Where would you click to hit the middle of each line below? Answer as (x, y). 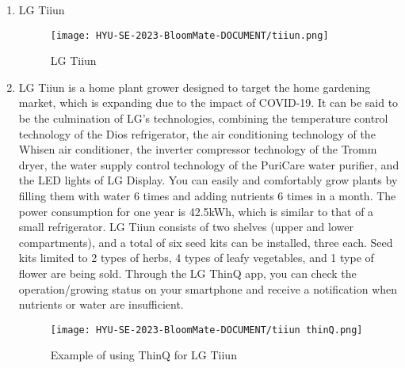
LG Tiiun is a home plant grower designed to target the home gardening (195, 87)
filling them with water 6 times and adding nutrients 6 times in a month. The (207, 195)
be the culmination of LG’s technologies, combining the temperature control (203, 118)
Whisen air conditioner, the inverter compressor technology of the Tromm (198, 149)
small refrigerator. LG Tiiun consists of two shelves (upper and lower (186, 227)
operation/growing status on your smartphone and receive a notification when (208, 288)
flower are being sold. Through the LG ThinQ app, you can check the (187, 273)
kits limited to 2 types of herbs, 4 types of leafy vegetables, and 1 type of (196, 258)
